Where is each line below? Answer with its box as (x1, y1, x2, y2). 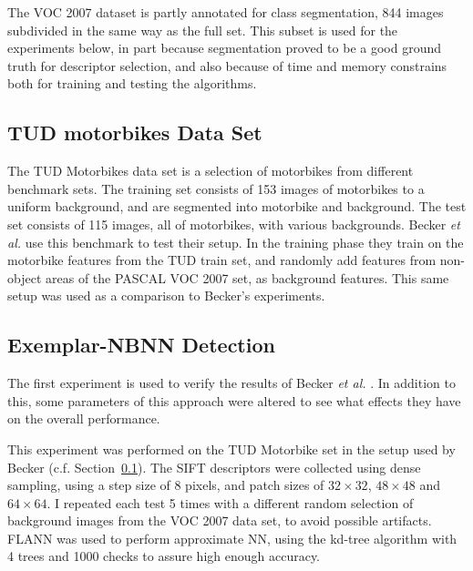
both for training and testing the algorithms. (7, 74, 257, 93)
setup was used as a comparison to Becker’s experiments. (7, 286, 325, 305)
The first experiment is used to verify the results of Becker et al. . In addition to (7, 373, 456, 393)
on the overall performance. (7, 409, 160, 428)
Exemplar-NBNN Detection (7, 331, 275, 359)
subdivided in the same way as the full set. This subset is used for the (7, 20, 398, 39)
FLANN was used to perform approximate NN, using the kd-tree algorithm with (7, 528, 458, 547)
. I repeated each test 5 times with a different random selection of (46, 493, 414, 512)
